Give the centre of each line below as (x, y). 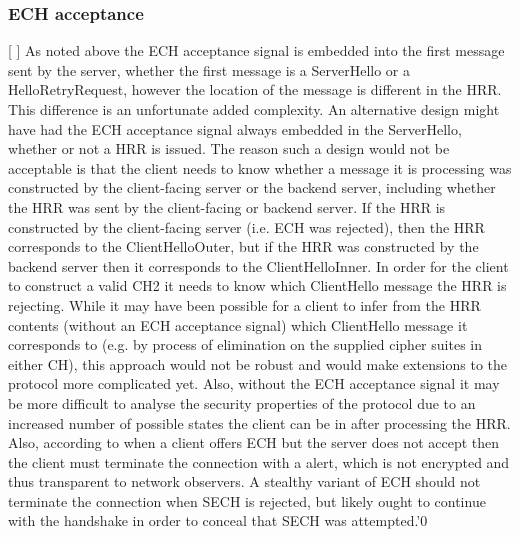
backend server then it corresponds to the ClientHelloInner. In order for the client (258, 265)
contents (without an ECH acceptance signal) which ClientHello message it (238, 324)
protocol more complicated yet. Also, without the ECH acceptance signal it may (254, 383)
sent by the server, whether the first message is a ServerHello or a (209, 69)
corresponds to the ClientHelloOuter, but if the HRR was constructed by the (243, 246)
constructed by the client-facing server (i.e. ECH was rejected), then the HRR (246, 226)
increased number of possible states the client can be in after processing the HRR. (259, 422)
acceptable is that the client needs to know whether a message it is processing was (260, 167)
